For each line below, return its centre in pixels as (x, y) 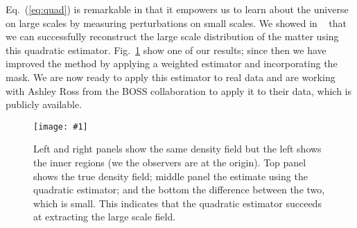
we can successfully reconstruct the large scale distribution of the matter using (172, 36)
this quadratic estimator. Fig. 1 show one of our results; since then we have (166, 50)
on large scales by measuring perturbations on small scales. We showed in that (176, 23)
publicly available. (44, 104)
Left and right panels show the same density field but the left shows (177, 149)
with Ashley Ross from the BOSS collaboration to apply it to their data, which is (178, 90)
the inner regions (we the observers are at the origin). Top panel (170, 162)
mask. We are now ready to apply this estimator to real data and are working (171, 77)
